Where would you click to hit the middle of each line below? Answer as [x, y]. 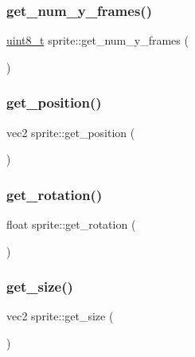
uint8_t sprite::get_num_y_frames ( [97, 40]
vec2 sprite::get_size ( [60, 316]
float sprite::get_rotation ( [71, 224]
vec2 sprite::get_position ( [71, 132]
